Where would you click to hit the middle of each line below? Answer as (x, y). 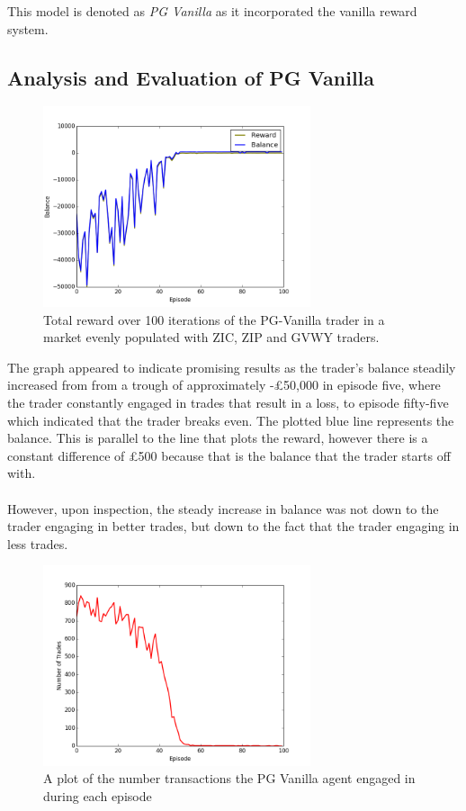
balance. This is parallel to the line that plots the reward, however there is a (218, 438)
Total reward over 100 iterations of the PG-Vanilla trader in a (214, 319)
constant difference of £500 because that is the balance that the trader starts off (229, 455)
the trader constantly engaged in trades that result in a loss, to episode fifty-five (228, 402)
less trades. (38, 543)
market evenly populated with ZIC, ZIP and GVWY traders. (211, 337)
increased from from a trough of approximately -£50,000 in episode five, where (224, 385)
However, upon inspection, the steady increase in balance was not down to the (223, 508)
